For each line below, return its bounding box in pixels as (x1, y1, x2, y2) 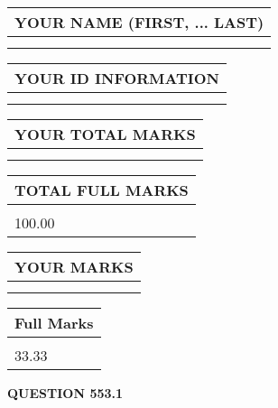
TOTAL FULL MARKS (14, 180, 189, 200)
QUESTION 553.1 (7, 384, 124, 402)
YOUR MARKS (14, 256, 134, 277)
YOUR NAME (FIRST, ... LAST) (14, 12, 264, 32)
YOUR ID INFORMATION (14, 68, 219, 88)
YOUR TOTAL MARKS (14, 124, 196, 144)
